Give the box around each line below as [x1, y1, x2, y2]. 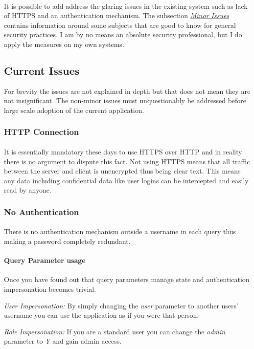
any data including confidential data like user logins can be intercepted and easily [4, 175, 249, 185]
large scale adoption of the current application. [4, 105, 144, 115]
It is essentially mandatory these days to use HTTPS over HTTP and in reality [4, 146, 242, 156]
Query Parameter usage [4, 255, 86, 265]
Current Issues [4, 63, 80, 78]
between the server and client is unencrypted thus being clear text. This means [4, 166, 241, 176]
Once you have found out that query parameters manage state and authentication [4, 274, 250, 284]
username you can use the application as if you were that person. [4, 310, 199, 320]
